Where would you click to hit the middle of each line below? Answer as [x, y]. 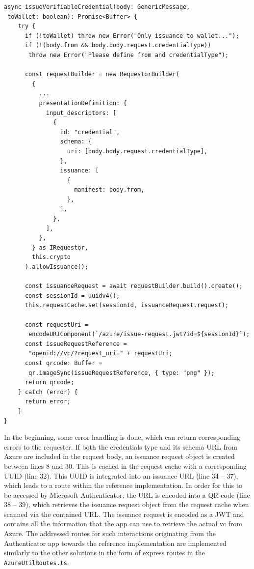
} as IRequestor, [60, 247]
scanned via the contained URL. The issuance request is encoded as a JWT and [124, 514]
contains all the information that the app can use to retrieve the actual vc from [123, 524]
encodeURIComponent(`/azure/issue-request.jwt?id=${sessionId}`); [139, 334]
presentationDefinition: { [83, 103]
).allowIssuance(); [56, 267]
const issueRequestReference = [76, 344]
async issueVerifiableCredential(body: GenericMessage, [97, 7]
